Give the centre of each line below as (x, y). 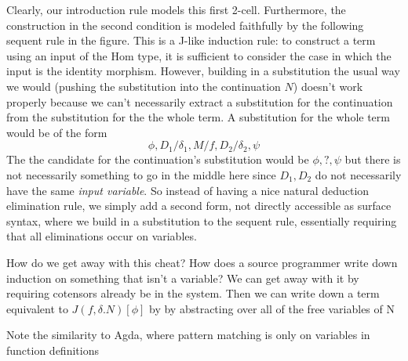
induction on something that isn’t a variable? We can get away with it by (183, 278)
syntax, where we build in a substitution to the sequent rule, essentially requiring (202, 220)
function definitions (53, 350)
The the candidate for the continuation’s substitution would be (158, 159)
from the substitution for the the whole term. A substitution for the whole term (198, 117)
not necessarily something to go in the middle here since (141, 174)
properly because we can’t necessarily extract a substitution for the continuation (200, 101)
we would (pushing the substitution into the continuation (144, 86)
